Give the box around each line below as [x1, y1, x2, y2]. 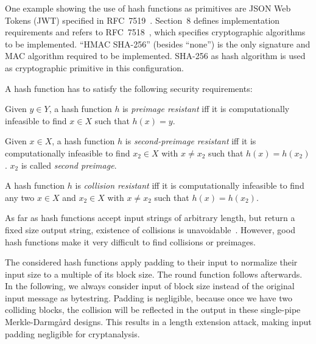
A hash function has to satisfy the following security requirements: [5, 82, 253, 94]
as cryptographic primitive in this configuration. [5, 61, 184, 74]
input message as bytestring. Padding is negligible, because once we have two [5, 291, 292, 304]
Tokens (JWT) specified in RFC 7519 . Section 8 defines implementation [5, 13, 280, 26]
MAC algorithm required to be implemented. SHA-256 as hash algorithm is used [5, 49, 306, 62]
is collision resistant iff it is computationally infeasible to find [75, 179, 304, 192]
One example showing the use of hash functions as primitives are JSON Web [5, 2, 291, 14]
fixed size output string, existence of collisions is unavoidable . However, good [5, 223, 295, 236]
